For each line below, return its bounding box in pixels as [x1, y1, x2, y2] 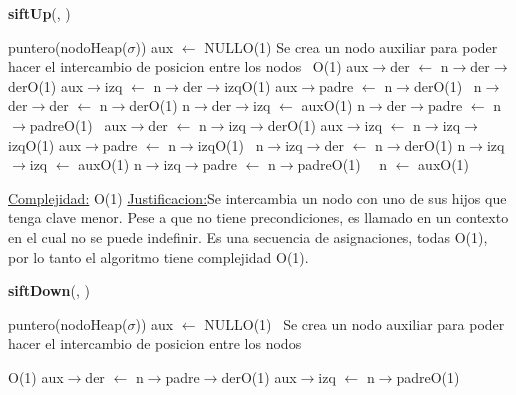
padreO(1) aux [29, 114, 127, 135]
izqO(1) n [197, 134, 264, 155]
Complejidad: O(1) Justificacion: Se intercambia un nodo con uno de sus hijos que [8, 187, 507, 208]
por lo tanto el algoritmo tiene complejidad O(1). [8, 246, 309, 267]
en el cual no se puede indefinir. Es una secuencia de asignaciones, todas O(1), [8, 226, 488, 247]
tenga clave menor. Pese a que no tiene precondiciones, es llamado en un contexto [8, 207, 509, 228]
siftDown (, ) [8, 280, 90, 301]
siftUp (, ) [8, 3, 71, 23]
